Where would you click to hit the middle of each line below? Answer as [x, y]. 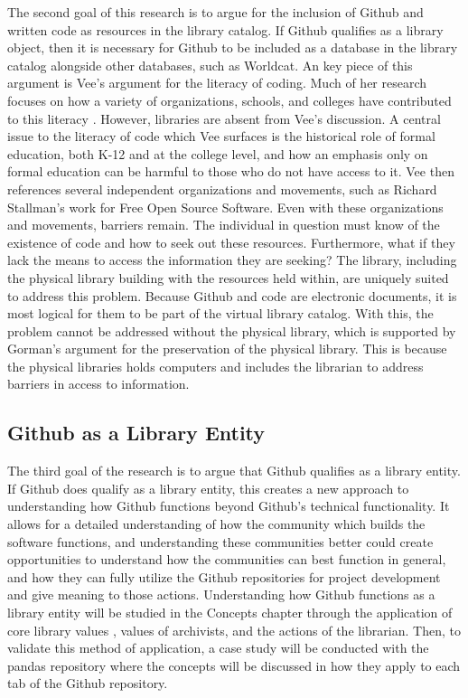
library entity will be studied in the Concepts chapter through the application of [230, 613]
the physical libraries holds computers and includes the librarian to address [215, 366]
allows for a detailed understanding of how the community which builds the [216, 524]
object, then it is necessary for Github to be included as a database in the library [233, 47]
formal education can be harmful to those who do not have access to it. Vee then [231, 171]
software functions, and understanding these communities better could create [220, 541]
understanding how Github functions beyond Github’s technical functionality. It [229, 506]
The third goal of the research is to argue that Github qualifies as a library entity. [234, 471]
